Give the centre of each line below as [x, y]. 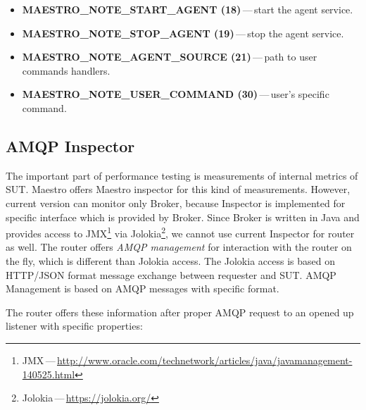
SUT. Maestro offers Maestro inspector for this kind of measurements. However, [178, 189]
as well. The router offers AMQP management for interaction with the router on [179, 247]
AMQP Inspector [70, 145]
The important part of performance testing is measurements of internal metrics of [182, 175]
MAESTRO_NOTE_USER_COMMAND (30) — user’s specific [176, 94]
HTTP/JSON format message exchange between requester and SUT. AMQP [171, 274]
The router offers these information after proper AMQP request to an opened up [180, 312]
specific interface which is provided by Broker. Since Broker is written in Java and [183, 217]
